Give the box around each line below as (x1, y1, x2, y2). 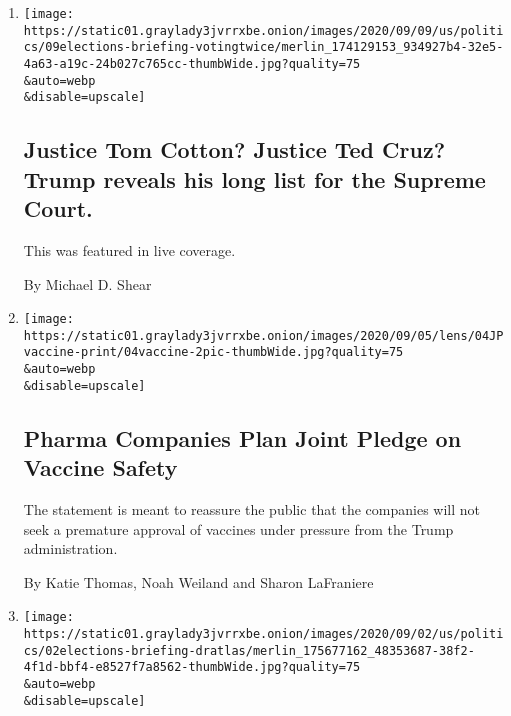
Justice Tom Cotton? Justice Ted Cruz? (23, 134, 446, 165)
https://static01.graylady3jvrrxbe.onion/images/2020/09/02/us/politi (23, 627, 504, 642)
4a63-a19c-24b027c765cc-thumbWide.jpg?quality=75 (23, 56, 361, 71)
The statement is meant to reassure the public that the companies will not (23, 498, 480, 519)
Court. (23, 193, 93, 224)
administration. (23, 538, 118, 559)
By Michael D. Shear (23, 273, 152, 294)
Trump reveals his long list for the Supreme (23, 163, 486, 194)
